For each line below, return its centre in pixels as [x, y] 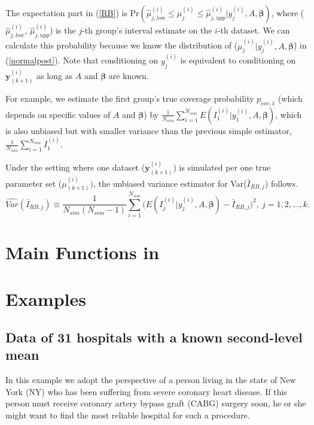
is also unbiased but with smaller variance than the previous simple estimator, [149, 130]
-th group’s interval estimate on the [147, 30]
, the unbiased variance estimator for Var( [170, 183]
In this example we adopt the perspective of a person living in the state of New [151, 380]
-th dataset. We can [254, 30]
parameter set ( [34, 183]
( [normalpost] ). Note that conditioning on [82, 60]
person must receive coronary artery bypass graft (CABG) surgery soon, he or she [156, 403]
